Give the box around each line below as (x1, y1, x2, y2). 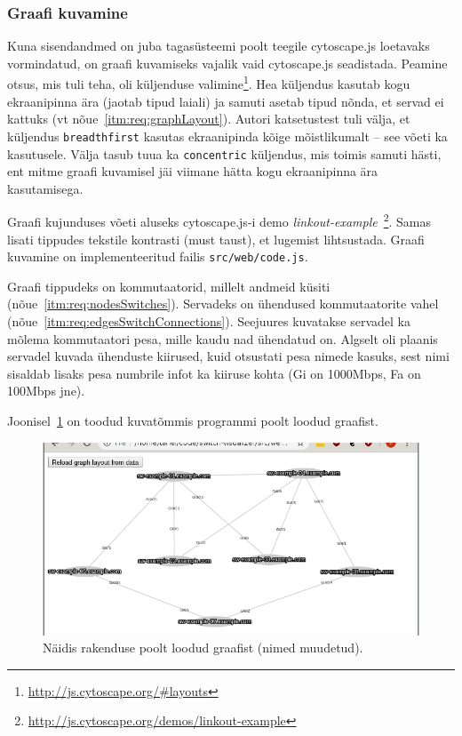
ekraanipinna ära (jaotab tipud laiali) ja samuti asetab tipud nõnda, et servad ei (7, 92, 444, 110)
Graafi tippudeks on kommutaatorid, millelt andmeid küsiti (7, 276, 331, 295)
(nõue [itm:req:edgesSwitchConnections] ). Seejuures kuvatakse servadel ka (7, 312, 410, 331)
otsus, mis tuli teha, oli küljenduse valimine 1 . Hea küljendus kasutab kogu (7, 72, 410, 93)
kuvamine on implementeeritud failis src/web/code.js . (7, 247, 308, 266)
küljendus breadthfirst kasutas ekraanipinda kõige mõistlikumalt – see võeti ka (7, 126, 448, 145)
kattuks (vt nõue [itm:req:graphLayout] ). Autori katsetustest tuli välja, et (7, 109, 410, 128)
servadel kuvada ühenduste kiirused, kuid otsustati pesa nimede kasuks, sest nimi (7, 347, 450, 365)
